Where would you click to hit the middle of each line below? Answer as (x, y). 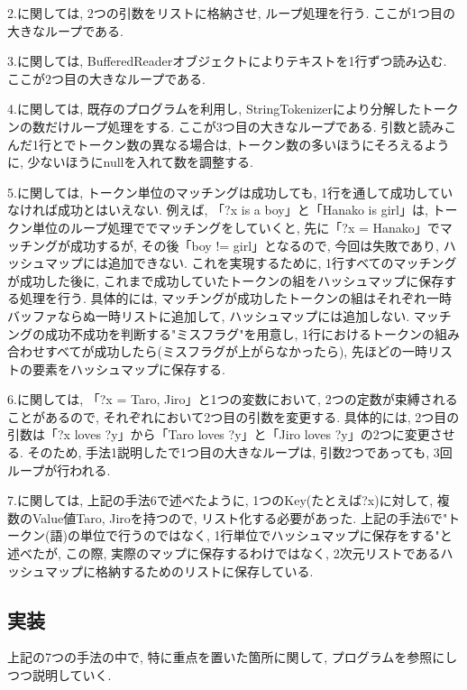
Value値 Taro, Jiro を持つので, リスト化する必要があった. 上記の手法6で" (240, 517)
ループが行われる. (59, 469)
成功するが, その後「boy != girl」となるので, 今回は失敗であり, (254, 245)
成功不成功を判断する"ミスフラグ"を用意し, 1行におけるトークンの (240, 333)
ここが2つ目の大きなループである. (106, 78)
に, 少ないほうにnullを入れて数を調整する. (130, 162)
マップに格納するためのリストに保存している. (179, 570)
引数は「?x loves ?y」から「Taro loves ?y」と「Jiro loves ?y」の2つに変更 (219, 434)
